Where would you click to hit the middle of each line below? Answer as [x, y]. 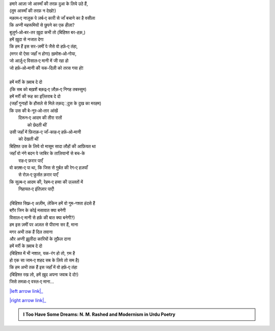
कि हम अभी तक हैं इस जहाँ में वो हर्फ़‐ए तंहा [43, 267]
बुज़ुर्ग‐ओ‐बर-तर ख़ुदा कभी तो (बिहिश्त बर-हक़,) [48, 32]
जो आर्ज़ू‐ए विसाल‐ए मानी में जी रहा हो [39, 61]
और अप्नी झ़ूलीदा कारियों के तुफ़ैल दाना [40, 239]
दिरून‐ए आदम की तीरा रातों [40, 118]
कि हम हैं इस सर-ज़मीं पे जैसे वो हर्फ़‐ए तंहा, [44, 46]
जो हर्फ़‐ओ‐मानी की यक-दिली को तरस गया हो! [47, 68]
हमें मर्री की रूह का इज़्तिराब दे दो [35, 96]
